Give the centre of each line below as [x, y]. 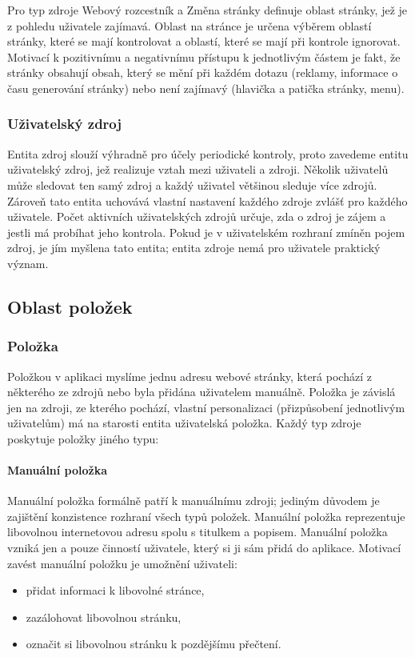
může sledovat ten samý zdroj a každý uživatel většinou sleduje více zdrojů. [192, 184]
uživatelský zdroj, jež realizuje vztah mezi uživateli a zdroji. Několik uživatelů [198, 169]
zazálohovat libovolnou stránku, [104, 617]
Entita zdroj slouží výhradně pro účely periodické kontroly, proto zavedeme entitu [208, 153]
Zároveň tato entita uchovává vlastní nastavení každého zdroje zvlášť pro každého [207, 200]
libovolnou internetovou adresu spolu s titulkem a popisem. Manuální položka [198, 532]
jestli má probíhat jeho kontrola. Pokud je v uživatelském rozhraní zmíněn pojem [206, 232]
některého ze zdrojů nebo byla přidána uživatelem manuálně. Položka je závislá [202, 392]
